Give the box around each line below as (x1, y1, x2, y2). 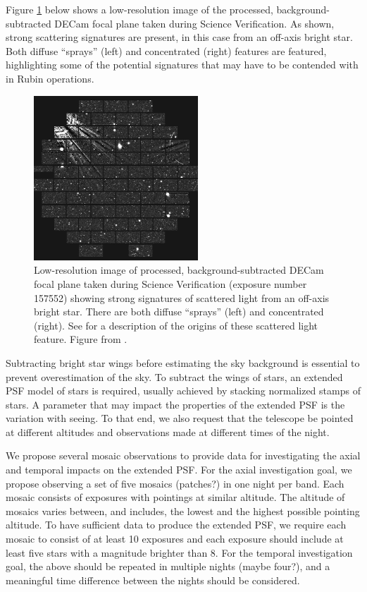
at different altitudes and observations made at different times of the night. (6, 424, 330, 439)
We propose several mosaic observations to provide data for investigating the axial (6, 448, 361, 463)
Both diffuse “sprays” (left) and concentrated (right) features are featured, (6, 43, 327, 58)
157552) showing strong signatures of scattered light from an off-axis (34, 290, 330, 305)
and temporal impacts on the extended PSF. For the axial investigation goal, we (6, 462, 352, 477)
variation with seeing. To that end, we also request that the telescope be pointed (6, 411, 354, 425)
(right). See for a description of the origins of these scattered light (34, 318, 318, 332)
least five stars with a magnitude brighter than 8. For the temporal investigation (6, 545, 353, 560)
